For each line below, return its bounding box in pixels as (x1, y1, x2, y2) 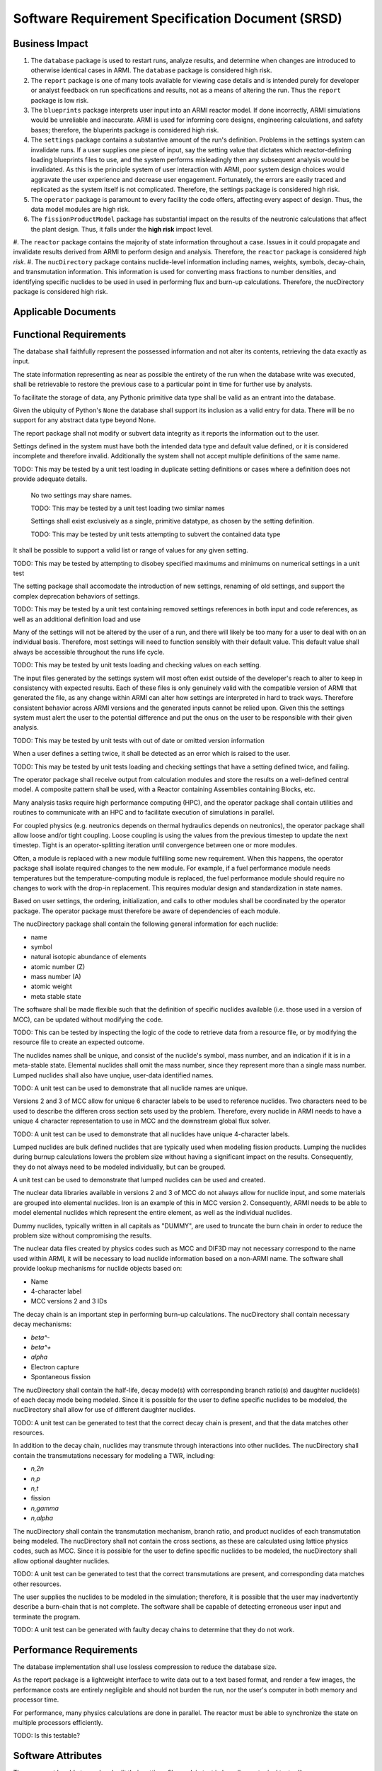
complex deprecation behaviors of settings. (13, 592, 140, 600)
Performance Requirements (13, 1643, 138, 1656)
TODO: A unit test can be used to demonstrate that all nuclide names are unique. (13, 1084, 248, 1092)
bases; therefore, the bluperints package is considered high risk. (30, 125, 219, 134)
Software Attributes (13, 1750, 103, 1762)
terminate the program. (13, 1612, 81, 1621)
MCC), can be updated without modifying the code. (13, 1015, 163, 1024)
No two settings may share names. (30, 491, 132, 499)
